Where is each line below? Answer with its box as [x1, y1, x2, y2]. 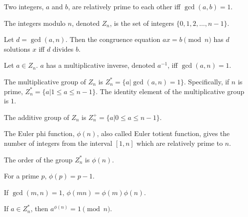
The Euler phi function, [4, 128, 75, 138]
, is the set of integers [109, 18, 174, 28]
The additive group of [4, 112, 69, 122]
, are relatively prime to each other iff [68, 1, 181, 11]
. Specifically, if [184, 76, 229, 86]
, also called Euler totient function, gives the [97, 128, 230, 138]
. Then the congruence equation [65, 34, 161, 44]
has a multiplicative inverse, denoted [46, 60, 155, 70]
